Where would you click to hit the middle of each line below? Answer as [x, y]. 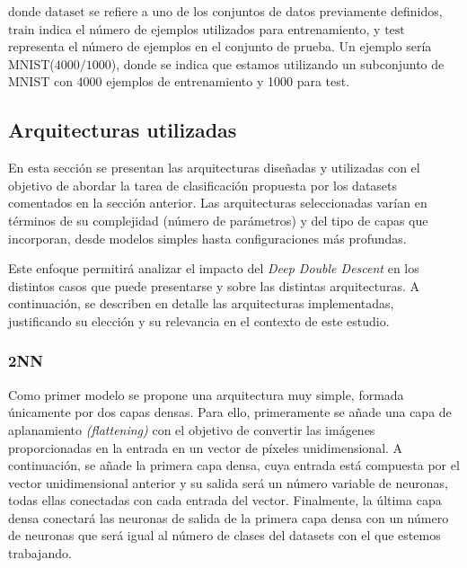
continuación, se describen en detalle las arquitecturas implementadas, [201, 303]
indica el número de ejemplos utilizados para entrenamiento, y [210, 28]
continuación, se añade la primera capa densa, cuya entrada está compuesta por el [234, 465]
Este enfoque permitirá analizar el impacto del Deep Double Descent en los [214, 268]
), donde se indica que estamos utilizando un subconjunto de [278, 63]
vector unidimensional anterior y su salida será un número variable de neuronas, [228, 482]
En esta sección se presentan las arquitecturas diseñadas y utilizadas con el [214, 168]
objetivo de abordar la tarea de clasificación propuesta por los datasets [203, 185]
